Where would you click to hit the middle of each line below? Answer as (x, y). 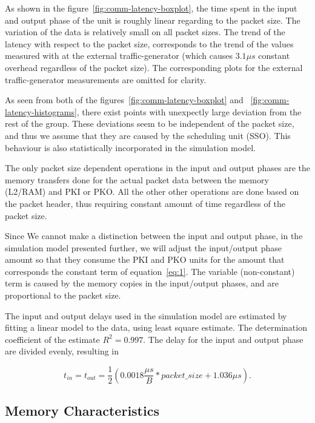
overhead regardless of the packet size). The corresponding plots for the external (154, 67)
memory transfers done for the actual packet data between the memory (137, 179)
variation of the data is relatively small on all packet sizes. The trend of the (145, 32)
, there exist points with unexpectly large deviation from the (189, 111)
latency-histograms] (41, 111)
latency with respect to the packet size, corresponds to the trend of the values (149, 43)
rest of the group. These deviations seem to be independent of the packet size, (150, 124)
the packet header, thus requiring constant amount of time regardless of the (145, 203)
